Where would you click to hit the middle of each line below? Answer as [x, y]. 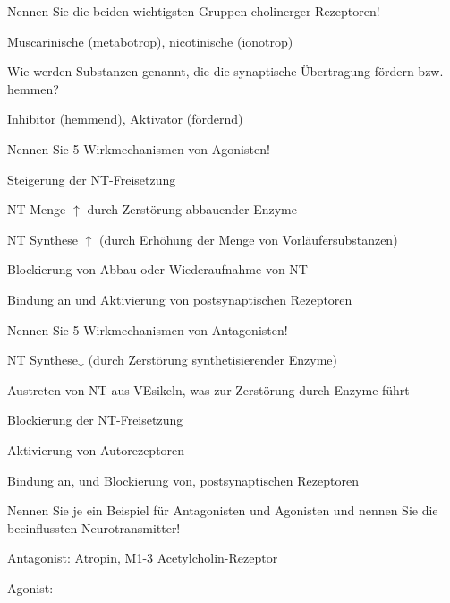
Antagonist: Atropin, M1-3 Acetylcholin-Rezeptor [143, 558]
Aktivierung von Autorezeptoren [96, 449]
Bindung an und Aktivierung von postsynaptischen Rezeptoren [180, 299]
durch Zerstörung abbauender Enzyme [192, 209]
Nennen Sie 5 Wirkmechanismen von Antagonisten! [148, 329]
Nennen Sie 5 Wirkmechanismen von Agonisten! [139, 148]
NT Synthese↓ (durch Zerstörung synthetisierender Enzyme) [172, 360]
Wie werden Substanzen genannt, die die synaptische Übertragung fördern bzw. [225, 71]
